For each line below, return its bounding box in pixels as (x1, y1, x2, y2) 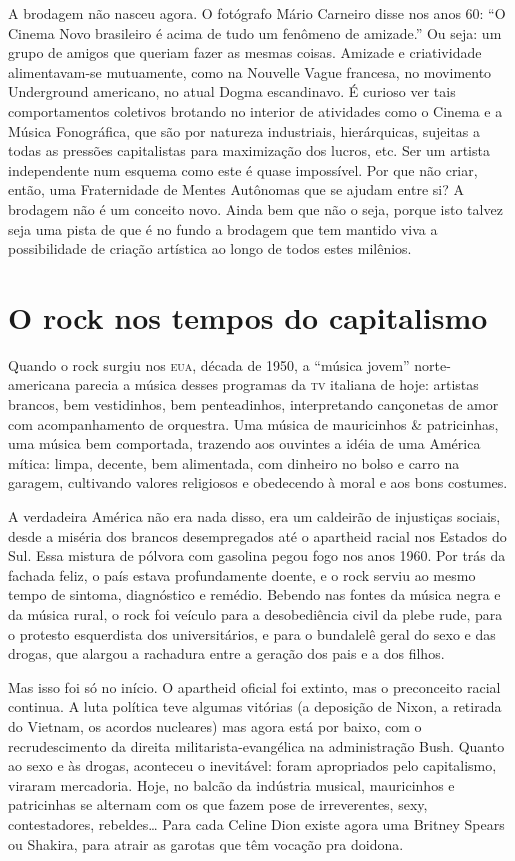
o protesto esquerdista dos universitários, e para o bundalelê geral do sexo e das (8, 623, 496, 644)
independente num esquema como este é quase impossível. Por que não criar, (8, 159, 478, 180)
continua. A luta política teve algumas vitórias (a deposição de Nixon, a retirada (8, 696, 502, 717)
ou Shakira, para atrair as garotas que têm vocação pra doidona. (8, 833, 404, 854)
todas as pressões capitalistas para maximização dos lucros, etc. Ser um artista (8, 140, 490, 161)
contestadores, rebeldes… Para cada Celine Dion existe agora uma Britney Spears (8, 813, 505, 834)
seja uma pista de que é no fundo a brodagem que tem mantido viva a (8, 218, 438, 239)
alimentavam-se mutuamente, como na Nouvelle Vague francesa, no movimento (8, 61, 492, 82)
